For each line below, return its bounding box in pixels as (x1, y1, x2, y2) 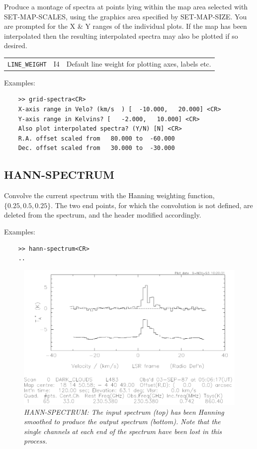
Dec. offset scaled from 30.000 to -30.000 (18, 145, 175, 152)
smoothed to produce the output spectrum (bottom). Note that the (24, 416, 221, 427)
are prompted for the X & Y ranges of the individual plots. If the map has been (4, 21, 247, 31)
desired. (4, 40, 27, 51)
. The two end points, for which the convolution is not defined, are (51, 200, 253, 210)
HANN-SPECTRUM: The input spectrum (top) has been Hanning (24, 406, 224, 417)
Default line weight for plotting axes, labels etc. (66, 58, 211, 69)
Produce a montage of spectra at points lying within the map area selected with (4, 1, 248, 11)
